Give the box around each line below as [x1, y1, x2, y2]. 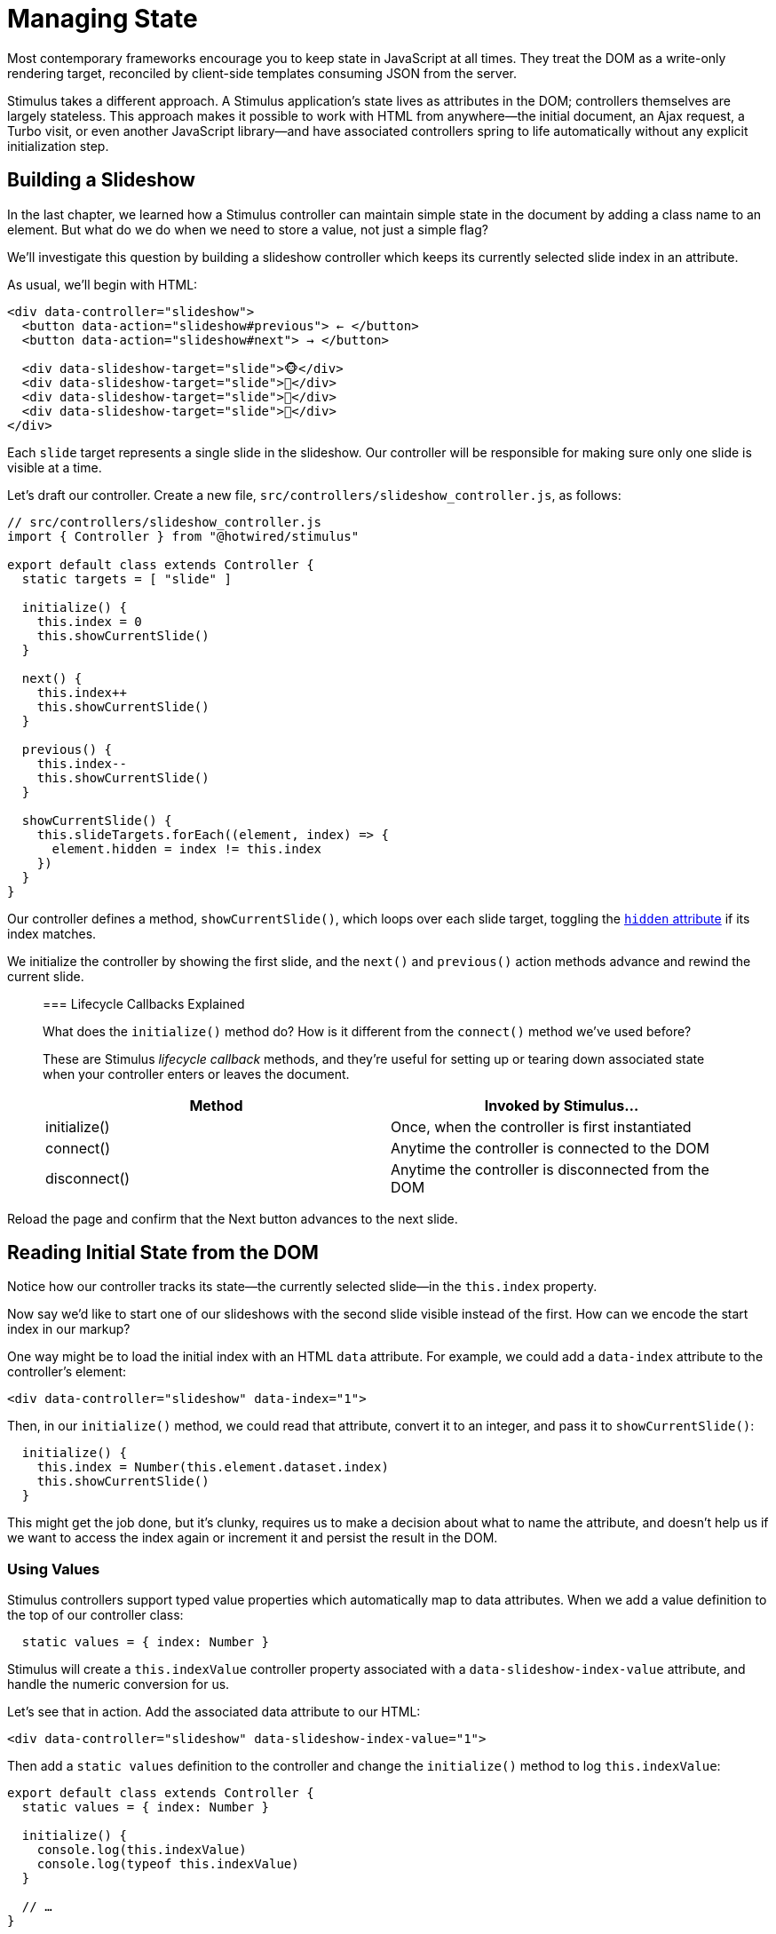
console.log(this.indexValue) [36, 1843, 247, 1858]
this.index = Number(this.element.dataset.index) [36, 1460, 389, 1475]
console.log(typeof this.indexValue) [36, 1857, 299, 1872]
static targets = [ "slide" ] [21, 571, 232, 586]
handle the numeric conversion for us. [7, 1676, 230, 1692]
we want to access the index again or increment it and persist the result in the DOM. [7, 1530, 498, 1546]
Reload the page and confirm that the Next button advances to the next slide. [7, 1210, 458, 1226]
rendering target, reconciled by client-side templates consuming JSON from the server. [7, 65, 518, 81]
